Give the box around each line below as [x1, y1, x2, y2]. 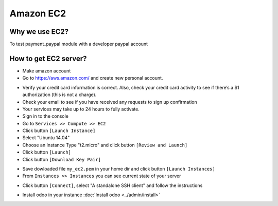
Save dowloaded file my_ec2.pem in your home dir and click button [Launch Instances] [22, 166, 216, 172]
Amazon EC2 [9, 8, 66, 19]
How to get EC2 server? [9, 54, 87, 63]
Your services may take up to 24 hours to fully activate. [22, 106, 140, 112]
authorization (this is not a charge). [22, 91, 97, 98]
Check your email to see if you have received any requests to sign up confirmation [22, 99, 198, 105]
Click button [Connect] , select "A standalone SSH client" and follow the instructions [22, 182, 203, 189]
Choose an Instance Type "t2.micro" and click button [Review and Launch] [22, 142, 188, 148]
